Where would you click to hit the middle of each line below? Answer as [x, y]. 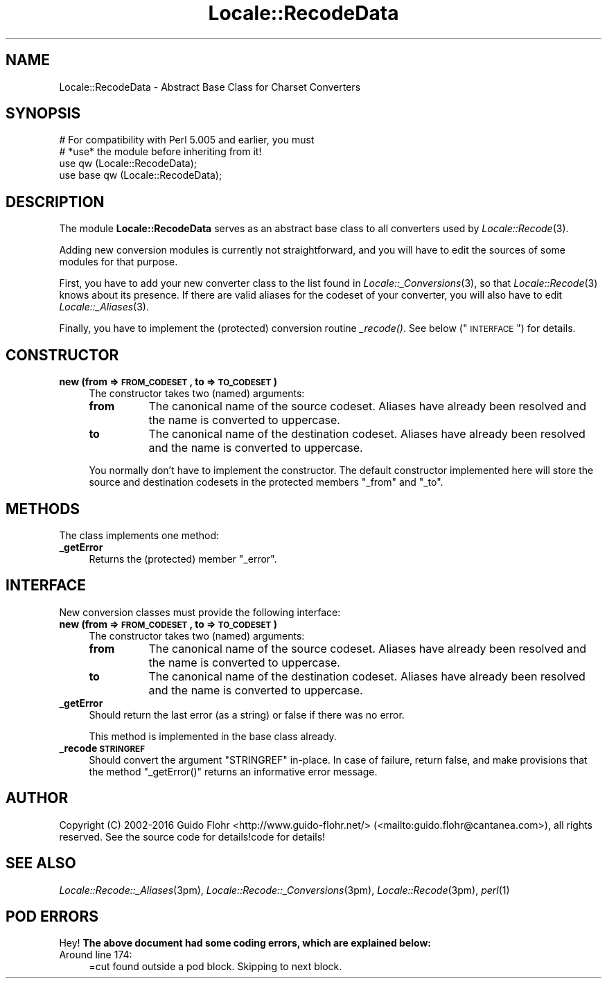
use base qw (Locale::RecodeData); [141, 175]
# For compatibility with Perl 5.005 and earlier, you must [187, 140]
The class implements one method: [139, 535]
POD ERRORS [52, 916]
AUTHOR [37, 798]
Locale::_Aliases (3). [104, 307]
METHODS [43, 509]
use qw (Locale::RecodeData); [128, 164]
